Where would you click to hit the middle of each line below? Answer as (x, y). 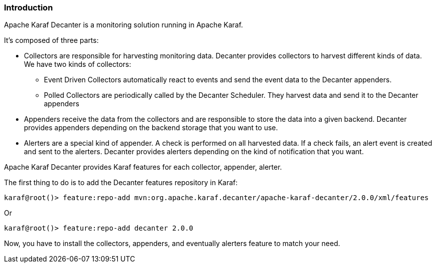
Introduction (28, 7)
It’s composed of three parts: (51, 40)
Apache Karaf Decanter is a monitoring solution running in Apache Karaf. (124, 25)
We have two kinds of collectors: (78, 64)
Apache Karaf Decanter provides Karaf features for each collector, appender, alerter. (143, 167)
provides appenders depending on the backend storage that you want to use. (151, 128)
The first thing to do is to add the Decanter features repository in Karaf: (121, 183)
